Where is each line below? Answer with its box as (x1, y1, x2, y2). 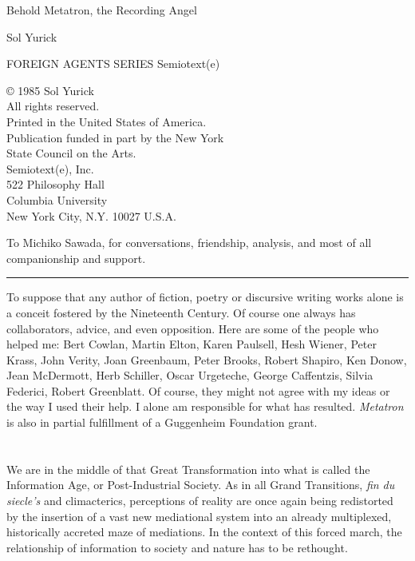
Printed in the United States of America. (6, 113, 207, 129)
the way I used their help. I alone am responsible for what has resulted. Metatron (6, 398, 404, 415)
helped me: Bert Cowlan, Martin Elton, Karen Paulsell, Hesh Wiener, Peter (6, 336, 377, 352)
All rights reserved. (6, 97, 100, 114)
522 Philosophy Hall (6, 176, 105, 193)
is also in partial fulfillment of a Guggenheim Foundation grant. (6, 414, 318, 431)
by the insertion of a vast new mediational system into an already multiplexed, (6, 507, 392, 524)
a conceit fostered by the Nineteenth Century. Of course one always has (6, 304, 356, 320)
